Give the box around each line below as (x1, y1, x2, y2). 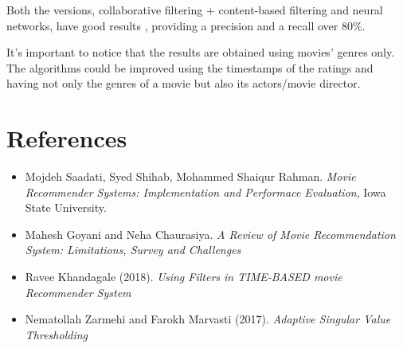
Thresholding (25, 326, 88, 342)
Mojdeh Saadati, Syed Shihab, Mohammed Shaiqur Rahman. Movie (25, 168, 356, 185)
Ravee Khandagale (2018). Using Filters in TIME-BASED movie (25, 268, 342, 285)
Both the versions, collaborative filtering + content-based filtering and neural (6, 2, 383, 18)
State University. (25, 199, 107, 216)
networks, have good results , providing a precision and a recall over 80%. (6, 17, 366, 33)
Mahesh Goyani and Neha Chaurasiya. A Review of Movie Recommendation (25, 225, 396, 242)
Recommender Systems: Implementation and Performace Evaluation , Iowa (25, 183, 386, 200)
